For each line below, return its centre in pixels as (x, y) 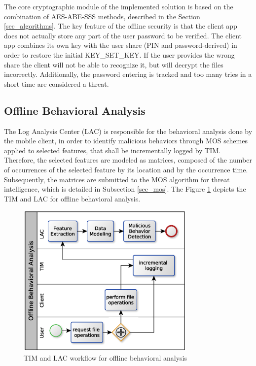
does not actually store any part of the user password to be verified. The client (123, 35)
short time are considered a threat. (56, 83)
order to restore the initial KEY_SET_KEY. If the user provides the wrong (119, 54)
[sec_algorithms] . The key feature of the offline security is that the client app (121, 26)
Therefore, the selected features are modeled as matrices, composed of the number (128, 160)
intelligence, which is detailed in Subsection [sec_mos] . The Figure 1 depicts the (125, 189)
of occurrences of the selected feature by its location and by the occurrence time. (126, 169)
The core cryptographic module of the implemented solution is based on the (119, 6)
